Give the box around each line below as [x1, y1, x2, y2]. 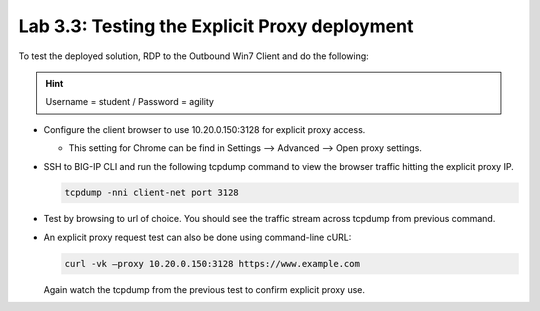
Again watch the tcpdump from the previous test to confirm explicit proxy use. [43, 283, 365, 295]
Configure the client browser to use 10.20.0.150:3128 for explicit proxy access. [43, 123, 366, 135]
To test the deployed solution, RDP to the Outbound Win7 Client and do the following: [18, 50, 369, 62]
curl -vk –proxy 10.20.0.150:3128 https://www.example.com [64, 258, 360, 269]
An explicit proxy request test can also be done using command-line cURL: [43, 231, 352, 243]
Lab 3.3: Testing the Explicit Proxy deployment [18, 15, 414, 37]
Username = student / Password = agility [45, 96, 215, 108]
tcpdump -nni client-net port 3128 [64, 187, 239, 199]
